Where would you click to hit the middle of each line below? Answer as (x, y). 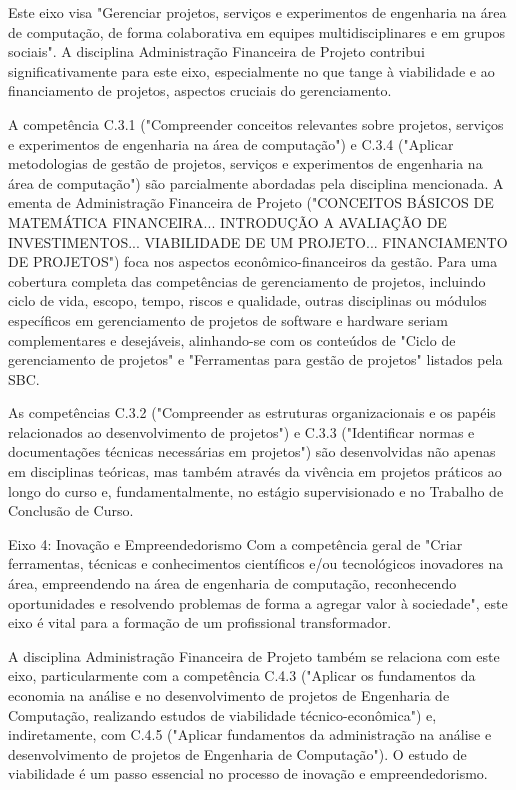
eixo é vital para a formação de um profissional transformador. (200, 622)
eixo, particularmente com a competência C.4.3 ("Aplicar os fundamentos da (242, 675)
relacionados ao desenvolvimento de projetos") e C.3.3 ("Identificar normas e (241, 431)
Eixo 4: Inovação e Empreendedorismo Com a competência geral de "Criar (235, 543)
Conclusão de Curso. (71, 510)
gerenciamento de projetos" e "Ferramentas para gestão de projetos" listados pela (255, 359)
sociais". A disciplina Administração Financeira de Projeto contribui (216, 51)
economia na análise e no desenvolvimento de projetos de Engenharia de (229, 695)
